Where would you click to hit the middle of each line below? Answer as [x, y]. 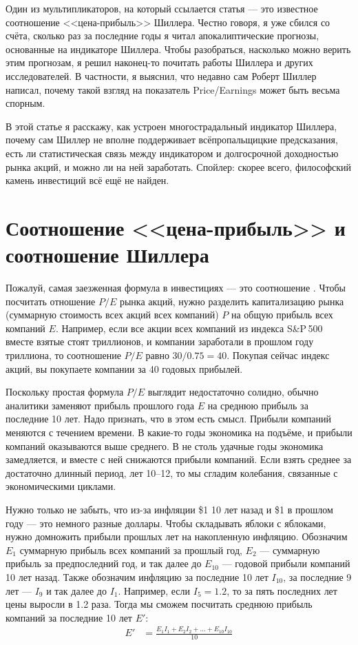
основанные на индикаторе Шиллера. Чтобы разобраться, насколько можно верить [178, 49]
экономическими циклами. [61, 486]
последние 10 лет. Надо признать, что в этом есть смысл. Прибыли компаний [169, 419]
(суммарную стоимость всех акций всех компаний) [112, 315]
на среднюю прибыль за [258, 405]
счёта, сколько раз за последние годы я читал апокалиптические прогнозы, [162, 35]
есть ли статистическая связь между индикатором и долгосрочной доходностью [172, 153]
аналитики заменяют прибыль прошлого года [100, 405]
